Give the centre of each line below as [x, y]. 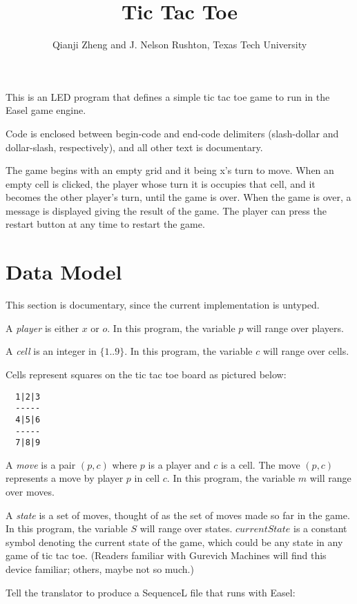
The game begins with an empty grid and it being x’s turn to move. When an [170, 170]
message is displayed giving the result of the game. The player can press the [166, 210]
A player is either [42, 328]
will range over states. [186, 528]
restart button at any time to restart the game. [105, 224]
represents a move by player [65, 478]
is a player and [179, 464]
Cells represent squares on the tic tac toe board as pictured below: [146, 374]
